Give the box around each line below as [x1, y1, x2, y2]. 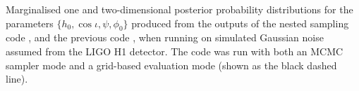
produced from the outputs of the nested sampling [131, 15, 349, 30]
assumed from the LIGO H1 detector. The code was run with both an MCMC [6, 43, 343, 58]
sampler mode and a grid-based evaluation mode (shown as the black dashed [6, 57, 337, 72]
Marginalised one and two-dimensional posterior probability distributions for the [6, 2, 353, 16]
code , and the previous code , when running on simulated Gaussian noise [6, 30, 324, 45]
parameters [6, 15, 54, 30]
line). [6, 71, 28, 86]
